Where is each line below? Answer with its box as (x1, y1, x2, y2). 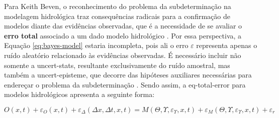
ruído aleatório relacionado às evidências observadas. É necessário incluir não (4, 49, 241, 60)
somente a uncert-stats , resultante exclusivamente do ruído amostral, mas (4, 59, 230, 70)
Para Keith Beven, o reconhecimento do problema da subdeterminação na (4, 1, 231, 11)
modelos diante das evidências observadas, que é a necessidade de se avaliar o (4, 20, 242, 31)
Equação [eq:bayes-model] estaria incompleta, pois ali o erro (4, 40, 189, 50)
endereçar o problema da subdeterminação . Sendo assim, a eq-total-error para (4, 79, 246, 89)
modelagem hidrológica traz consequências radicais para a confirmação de (4, 10, 230, 21)
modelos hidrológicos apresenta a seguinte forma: (4, 89, 155, 99)
